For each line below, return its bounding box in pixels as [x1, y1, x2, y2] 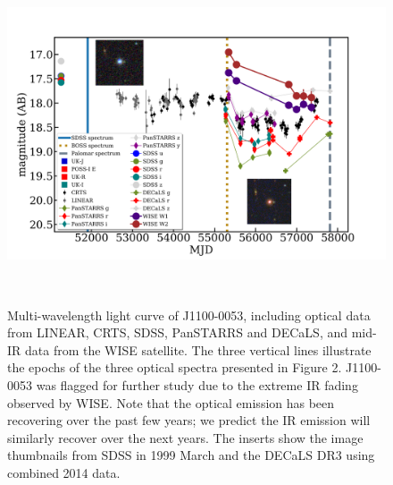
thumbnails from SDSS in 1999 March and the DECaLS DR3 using [7, 446, 375, 464]
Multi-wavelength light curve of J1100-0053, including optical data [7, 305, 371, 324]
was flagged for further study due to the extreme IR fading [36, 375, 358, 394]
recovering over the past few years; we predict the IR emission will [7, 411, 371, 430]
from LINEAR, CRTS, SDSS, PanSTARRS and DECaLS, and [7, 323, 348, 342]
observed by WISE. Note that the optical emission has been [7, 393, 335, 412]
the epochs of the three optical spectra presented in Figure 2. [7, 358, 342, 377]
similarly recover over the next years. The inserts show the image [7, 428, 364, 447]
